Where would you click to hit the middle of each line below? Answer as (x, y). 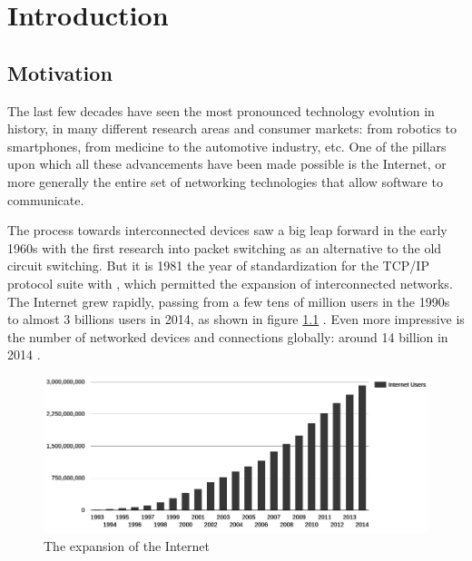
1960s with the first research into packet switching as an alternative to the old (225, 247)
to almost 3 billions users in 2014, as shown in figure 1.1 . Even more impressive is (236, 319)
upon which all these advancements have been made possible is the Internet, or (227, 164)
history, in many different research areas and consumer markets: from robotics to (232, 128)
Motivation (60, 72)
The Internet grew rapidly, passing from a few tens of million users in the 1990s (229, 301)
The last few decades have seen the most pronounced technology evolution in (221, 110)
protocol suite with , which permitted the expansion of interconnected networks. (230, 283)
